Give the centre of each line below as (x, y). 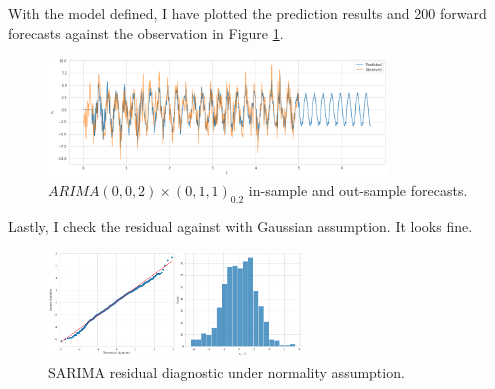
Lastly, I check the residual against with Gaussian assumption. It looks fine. (240, 225)
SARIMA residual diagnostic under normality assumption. (226, 372)
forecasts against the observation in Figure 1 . (146, 32)
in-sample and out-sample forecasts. (358, 190)
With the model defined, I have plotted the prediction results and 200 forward (247, 13)
